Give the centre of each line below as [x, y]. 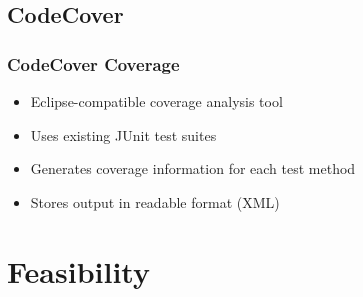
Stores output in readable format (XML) [155, 201]
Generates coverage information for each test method [193, 168]
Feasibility [78, 270]
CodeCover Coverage [93, 63]
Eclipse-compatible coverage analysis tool [156, 101]
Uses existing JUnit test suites [123, 134]
